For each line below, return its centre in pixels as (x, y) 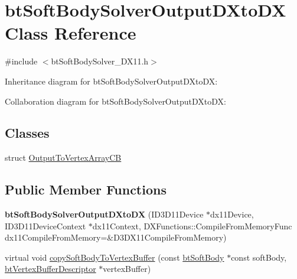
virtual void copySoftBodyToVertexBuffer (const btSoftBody (115, 257)
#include (21, 61)
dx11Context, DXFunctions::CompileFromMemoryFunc (192, 226)
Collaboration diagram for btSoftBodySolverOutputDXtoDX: (115, 101)
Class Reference (71, 33)
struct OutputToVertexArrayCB (63, 158)
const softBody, (259, 257)
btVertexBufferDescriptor (50, 269)
